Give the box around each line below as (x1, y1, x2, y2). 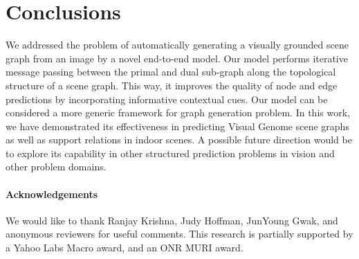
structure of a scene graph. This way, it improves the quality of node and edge (6, 78, 338, 92)
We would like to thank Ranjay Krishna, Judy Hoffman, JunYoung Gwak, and (6, 213, 338, 227)
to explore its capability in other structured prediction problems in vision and (6, 145, 335, 160)
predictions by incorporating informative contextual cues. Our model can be (6, 91, 328, 106)
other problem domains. (6, 159, 107, 174)
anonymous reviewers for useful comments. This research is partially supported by (6, 226, 353, 241)
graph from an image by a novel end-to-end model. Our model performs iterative (6, 51, 348, 65)
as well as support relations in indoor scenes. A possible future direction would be (6, 132, 352, 147)
